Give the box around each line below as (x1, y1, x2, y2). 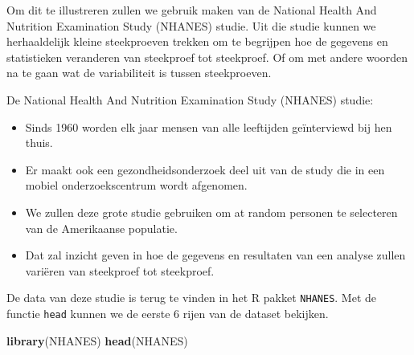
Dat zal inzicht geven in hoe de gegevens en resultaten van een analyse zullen (25, 247, 406, 263)
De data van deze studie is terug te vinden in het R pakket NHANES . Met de (6, 289, 377, 306)
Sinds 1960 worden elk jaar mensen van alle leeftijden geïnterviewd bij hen (25, 118, 392, 135)
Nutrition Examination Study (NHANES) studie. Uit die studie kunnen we (6, 17, 376, 34)
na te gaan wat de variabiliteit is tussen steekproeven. (6, 64, 272, 81)
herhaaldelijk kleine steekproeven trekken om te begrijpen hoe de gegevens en (6, 33, 388, 50)
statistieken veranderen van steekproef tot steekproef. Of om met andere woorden (6, 48, 408, 65)
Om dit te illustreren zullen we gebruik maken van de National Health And (6, 2, 377, 18)
